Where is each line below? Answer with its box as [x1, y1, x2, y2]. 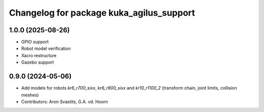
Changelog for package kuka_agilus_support [9, 7, 196, 18]
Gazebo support [21, 59, 54, 66]
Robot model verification [21, 45, 71, 51]
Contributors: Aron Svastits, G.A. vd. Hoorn [21, 98, 108, 105]
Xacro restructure [21, 52, 57, 58]
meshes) [21, 92, 39, 98]
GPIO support [21, 39, 49, 45]
